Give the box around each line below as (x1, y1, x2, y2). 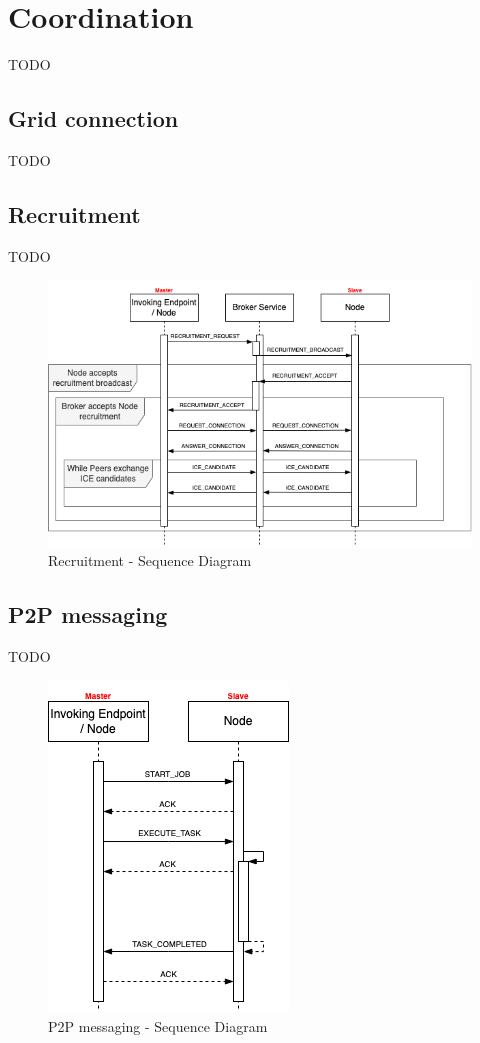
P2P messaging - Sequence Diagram (48, 1016, 268, 1037)
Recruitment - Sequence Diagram (48, 550, 252, 571)
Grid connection (8, 103, 179, 134)
